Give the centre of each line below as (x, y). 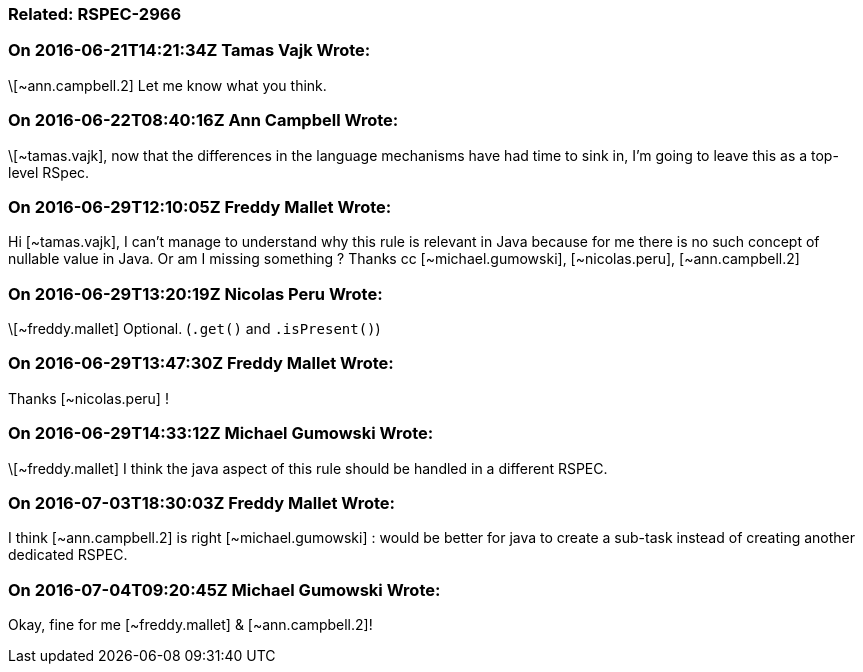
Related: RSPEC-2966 (95, 14)
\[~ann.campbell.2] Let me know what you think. (167, 85)
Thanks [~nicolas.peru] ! (88, 398)
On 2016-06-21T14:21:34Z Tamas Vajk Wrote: (189, 50)
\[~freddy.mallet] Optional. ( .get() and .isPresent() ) (194, 328)
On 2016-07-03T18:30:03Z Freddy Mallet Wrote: (202, 502)
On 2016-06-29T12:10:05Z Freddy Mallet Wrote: (200, 206)
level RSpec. (49, 172)
